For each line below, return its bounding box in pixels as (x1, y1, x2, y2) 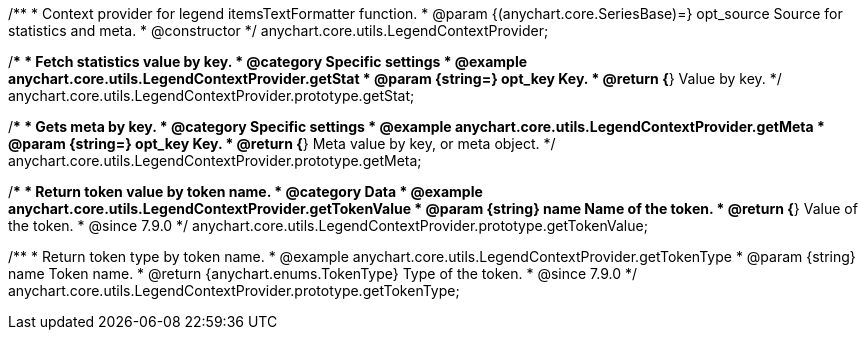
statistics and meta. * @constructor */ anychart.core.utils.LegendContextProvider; (8, 22, 549, 39)
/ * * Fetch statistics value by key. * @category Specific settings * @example (8, 53, 528, 70)
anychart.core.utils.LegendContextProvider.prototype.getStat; (8, 87, 415, 104)
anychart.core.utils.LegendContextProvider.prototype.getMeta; (8, 152, 422, 169)
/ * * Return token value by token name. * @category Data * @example (8, 183, 483, 200)
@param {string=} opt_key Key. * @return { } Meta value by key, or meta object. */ (8, 135, 556, 152)
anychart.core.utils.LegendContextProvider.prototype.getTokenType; (8, 282, 460, 299)
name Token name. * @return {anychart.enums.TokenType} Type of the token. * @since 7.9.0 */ (8, 265, 638, 282)
